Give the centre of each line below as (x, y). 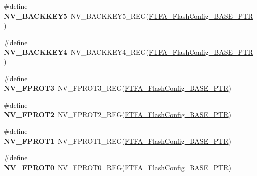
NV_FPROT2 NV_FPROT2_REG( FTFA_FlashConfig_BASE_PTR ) (118, 114)
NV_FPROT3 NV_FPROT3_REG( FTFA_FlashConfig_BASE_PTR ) (118, 88)
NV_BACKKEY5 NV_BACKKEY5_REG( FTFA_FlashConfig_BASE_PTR (128, 16)
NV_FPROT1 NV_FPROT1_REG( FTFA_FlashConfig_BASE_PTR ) (118, 141)
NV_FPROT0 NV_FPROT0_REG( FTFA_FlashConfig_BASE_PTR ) (118, 167)
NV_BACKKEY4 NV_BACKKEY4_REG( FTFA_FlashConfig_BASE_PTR (128, 52)
